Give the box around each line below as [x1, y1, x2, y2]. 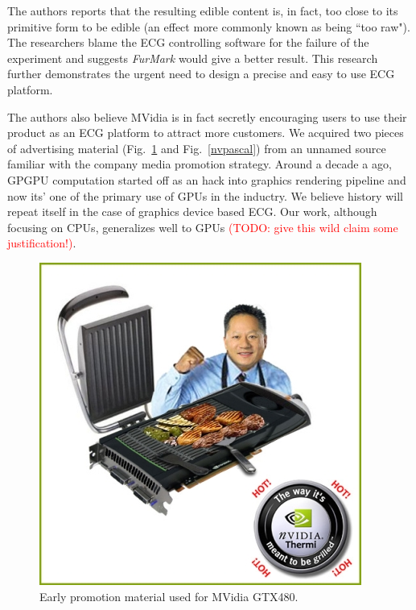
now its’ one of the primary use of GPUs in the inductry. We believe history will [7, 187, 403, 204]
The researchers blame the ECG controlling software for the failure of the [7, 34, 369, 51]
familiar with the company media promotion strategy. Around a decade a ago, [7, 156, 392, 172]
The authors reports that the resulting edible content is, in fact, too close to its [7, 2, 398, 19]
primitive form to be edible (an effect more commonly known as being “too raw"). [7, 18, 410, 35]
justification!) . [7, 234, 76, 251]
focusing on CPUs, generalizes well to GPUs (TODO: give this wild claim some [7, 218, 398, 235]
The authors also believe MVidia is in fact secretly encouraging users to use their [7, 108, 407, 125]
